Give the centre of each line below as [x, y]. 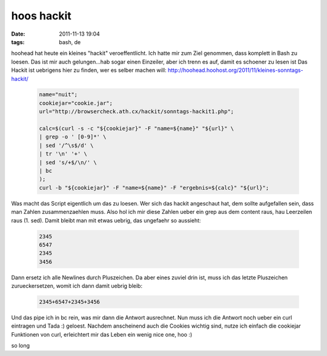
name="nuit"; [58, 95]
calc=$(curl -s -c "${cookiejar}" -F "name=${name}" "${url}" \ [137, 129]
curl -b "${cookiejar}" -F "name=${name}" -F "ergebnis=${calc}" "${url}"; [154, 188]
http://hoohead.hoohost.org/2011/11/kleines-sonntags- [235, 70]
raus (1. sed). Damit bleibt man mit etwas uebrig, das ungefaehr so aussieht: [106, 220]
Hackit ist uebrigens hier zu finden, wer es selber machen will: [89, 70]
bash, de [70, 42]
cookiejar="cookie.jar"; [76, 103]
